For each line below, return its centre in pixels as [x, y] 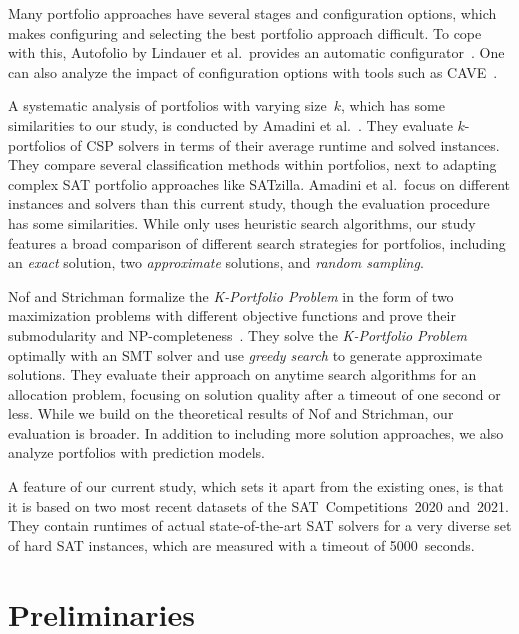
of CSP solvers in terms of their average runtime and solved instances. [285, 144]
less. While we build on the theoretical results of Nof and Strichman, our [231, 413]
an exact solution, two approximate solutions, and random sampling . [216, 262]
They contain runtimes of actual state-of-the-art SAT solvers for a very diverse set [260, 525]
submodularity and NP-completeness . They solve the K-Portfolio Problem [237, 334]
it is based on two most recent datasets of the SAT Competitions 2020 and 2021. [258, 505]
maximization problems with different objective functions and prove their [232, 315]
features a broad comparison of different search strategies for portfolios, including [257, 242]
